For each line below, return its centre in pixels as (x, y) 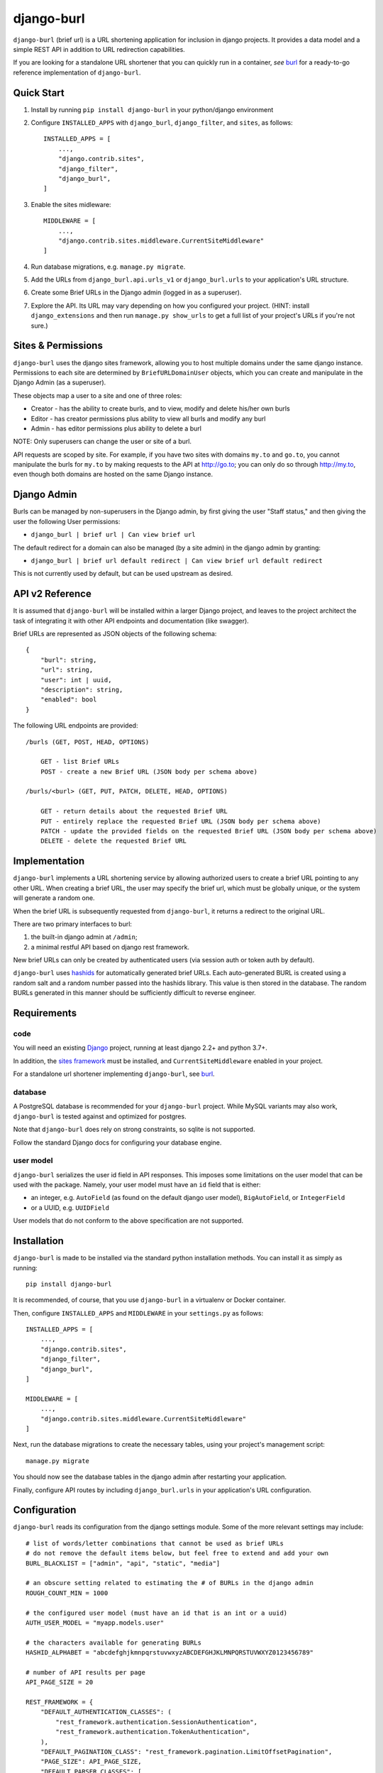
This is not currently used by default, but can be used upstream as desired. (123, 574)
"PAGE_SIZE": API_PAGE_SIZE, (91, 1762)
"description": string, (82, 689)
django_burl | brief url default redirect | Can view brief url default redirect (177, 561)
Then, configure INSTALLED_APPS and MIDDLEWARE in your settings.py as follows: (138, 1313)
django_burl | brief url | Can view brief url (113, 535)
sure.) (40, 326)
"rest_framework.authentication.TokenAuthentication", (153, 1732)
